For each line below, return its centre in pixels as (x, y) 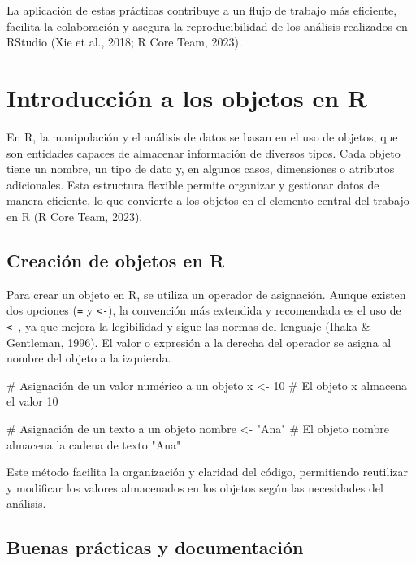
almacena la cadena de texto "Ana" (94, 444)
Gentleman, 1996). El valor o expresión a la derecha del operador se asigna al (199, 342)
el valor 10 (32, 401)
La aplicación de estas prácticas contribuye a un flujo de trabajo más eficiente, (202, 10)
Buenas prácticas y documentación (155, 547)
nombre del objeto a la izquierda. (89, 358)
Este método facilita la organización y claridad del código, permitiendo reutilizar (208, 472)
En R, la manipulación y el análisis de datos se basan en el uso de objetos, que (202, 136)
